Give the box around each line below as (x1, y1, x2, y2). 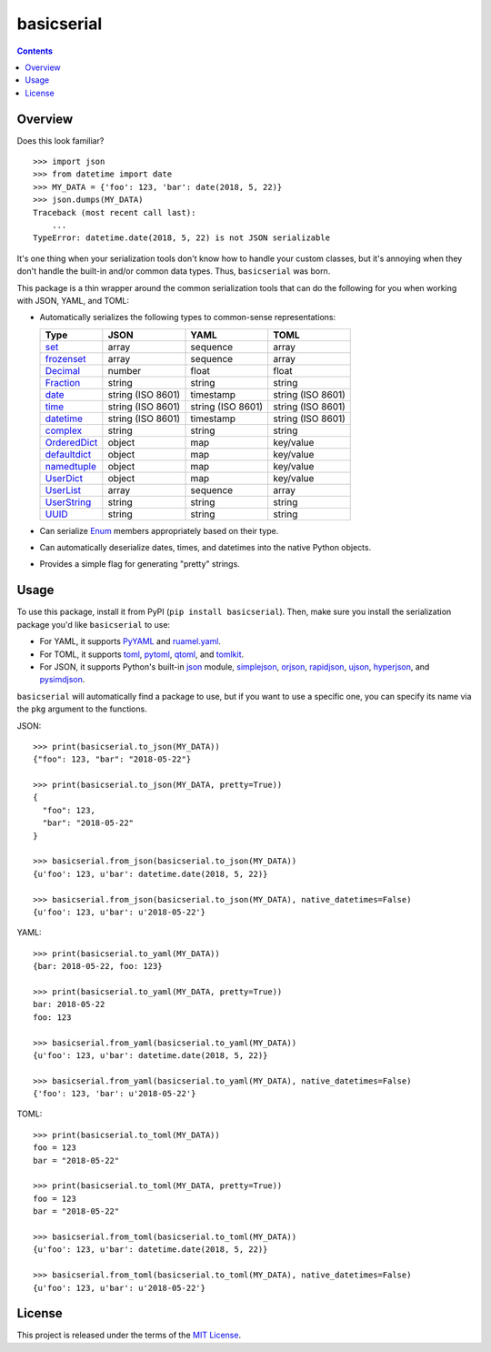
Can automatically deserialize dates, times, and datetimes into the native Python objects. (39, 542, 372, 553)
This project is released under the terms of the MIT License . (16, 1329, 241, 1341)
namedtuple (45, 459, 97, 472)
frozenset (45, 352, 86, 365)
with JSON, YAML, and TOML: (16, 295, 130, 306)
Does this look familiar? (16, 135, 105, 146)
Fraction (45, 376, 81, 388)
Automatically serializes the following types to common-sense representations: (39, 312, 336, 323)
